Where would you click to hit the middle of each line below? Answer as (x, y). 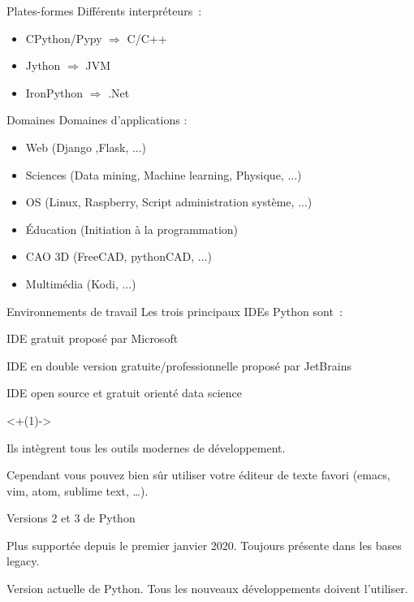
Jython (43, 65)
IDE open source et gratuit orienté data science (124, 393)
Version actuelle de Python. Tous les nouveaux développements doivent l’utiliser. (207, 589)
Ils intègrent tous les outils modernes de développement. (146, 447)
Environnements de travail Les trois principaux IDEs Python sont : (175, 311)
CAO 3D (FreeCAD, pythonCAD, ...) (119, 256)
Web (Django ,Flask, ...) (86, 147)
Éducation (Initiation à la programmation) (132, 229)
